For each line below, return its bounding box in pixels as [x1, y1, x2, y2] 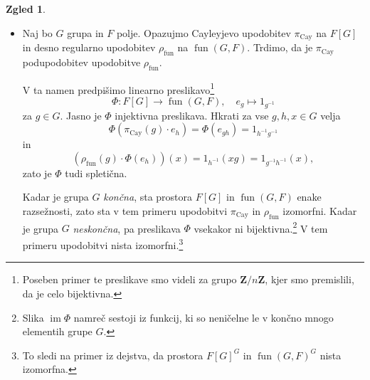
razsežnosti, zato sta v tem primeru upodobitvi [22, 204, 228, 218]
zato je [22, 165, 52, 180]
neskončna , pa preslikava [73, 221, 181, 236]
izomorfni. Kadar [282, 204, 357, 218]
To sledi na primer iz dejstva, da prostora [22, 347, 203, 362]
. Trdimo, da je [247, 40, 313, 55]
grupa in [67, 25, 104, 40]
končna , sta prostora [103, 189, 193, 204]
